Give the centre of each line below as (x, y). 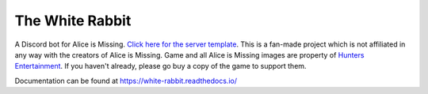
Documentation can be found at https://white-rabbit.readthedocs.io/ (126, 81)
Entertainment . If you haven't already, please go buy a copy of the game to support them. (160, 66)
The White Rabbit (73, 21)
